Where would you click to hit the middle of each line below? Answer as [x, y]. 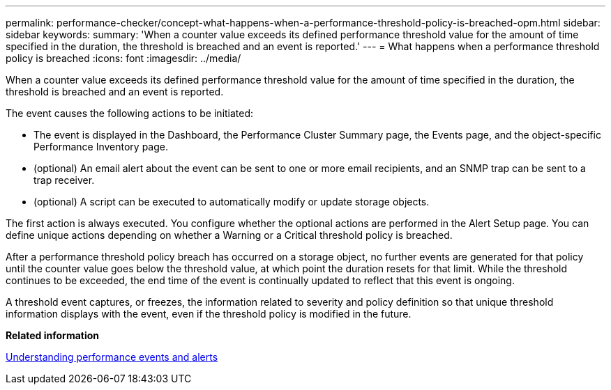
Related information [53, 335]
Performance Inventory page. [101, 147]
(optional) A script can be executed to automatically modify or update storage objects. [232, 202]
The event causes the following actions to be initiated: [130, 113]
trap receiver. [64, 180]
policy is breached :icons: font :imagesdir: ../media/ [123, 58]
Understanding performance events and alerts [112, 357]
